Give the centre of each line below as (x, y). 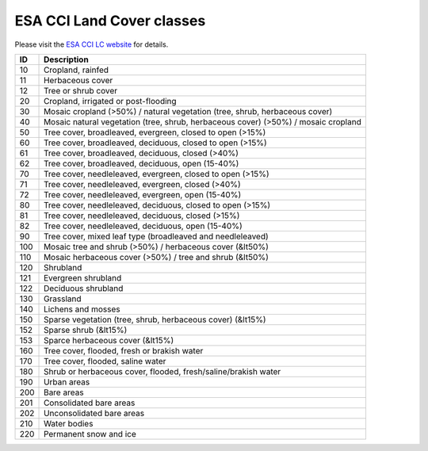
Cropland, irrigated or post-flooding (111, 101)
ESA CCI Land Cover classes (110, 21)
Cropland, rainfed (76, 70)
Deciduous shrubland (84, 288)
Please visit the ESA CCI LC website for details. (92, 44)
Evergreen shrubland (83, 277)
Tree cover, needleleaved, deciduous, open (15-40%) (143, 226)
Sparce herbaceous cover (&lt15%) (109, 340)
